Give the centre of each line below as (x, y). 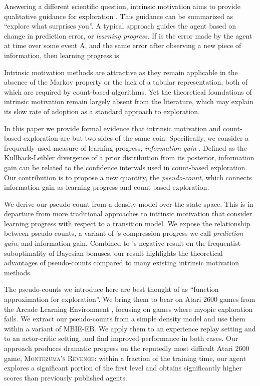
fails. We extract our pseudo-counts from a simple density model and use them (125, 319)
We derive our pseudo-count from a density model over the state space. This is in (129, 204)
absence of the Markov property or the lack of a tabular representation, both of (126, 82)
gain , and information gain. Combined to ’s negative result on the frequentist (122, 243)
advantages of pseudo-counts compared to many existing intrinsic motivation (122, 263)
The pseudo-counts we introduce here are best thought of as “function (111, 289)
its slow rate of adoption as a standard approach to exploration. (102, 111)
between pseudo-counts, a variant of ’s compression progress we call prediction (124, 233)
